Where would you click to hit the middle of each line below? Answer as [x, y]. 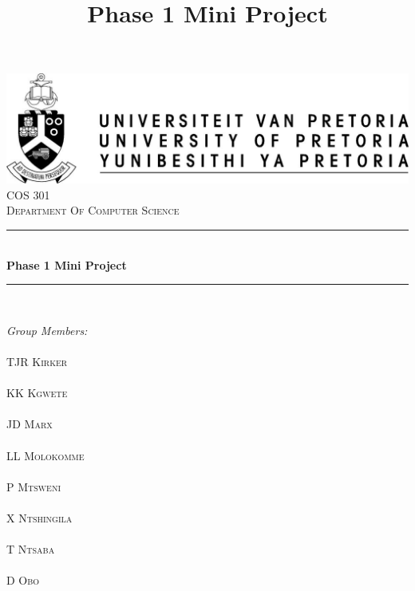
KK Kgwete [37, 393]
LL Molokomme [45, 455]
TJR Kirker [37, 361]
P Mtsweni [34, 486]
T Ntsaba [31, 549]
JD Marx [30, 424]
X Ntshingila [40, 517]
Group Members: [47, 330]
